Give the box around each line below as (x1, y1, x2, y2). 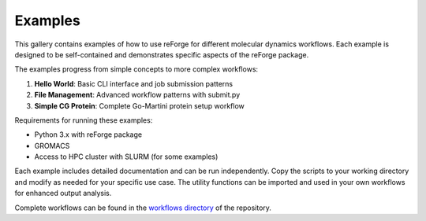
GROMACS (34, 141, 70, 150)
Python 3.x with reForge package (34, 130, 142, 139)
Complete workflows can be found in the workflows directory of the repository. (14, 203, 272, 212)
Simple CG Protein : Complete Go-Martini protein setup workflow (34, 101, 245, 110)
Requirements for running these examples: (14, 115, 153, 125)
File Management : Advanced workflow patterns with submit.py (34, 90, 241, 100)
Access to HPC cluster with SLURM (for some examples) (34, 152, 219, 161)
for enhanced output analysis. (14, 189, 112, 198)
